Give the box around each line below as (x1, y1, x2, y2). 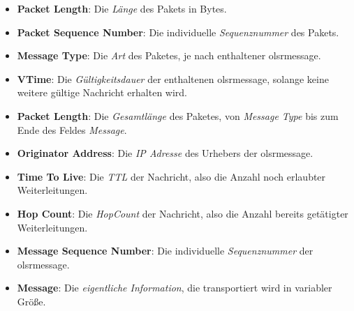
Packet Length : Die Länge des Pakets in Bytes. (17, 1, 227, 15)
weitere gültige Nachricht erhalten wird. (17, 85, 188, 100)
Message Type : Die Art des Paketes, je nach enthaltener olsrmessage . (17, 48, 321, 63)
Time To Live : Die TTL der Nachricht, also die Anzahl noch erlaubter (17, 169, 326, 183)
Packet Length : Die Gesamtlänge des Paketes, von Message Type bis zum (17, 108, 339, 123)
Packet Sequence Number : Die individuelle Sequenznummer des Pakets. (17, 24, 339, 39)
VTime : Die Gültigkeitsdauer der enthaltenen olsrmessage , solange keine (17, 71, 329, 86)
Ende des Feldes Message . (17, 122, 127, 137)
